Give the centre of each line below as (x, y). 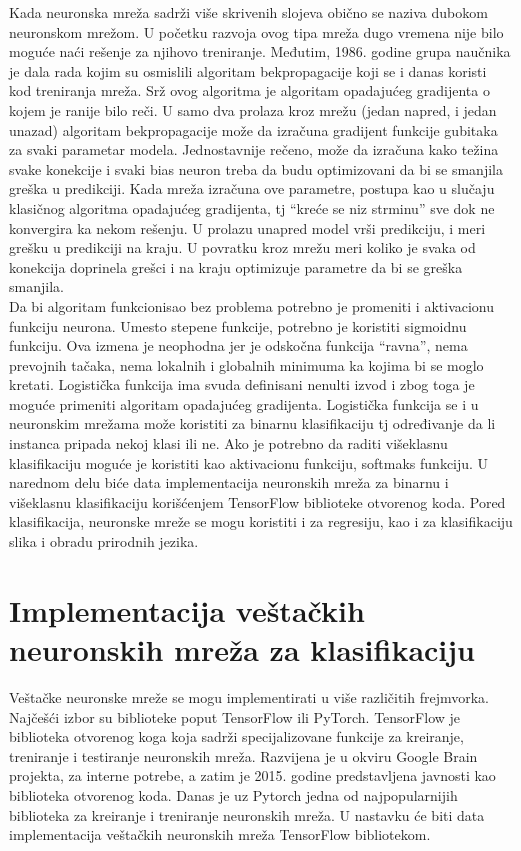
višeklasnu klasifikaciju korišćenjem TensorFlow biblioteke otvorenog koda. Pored (257, 501)
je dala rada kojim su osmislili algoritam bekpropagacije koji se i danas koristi (248, 70)
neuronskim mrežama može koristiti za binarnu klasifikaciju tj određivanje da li (252, 423)
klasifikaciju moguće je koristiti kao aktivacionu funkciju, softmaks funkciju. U (249, 462)
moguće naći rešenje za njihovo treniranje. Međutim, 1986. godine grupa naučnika (260, 51)
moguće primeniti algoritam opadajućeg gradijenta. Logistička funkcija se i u (244, 403)
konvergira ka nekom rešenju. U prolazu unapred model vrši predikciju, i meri (247, 227)
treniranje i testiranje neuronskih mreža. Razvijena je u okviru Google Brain (243, 755)
